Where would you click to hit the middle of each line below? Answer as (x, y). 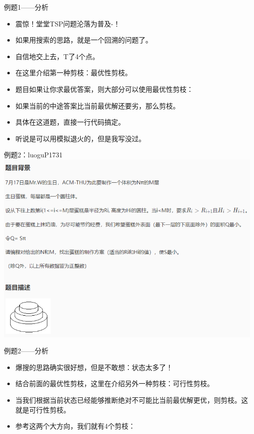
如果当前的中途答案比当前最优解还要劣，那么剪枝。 (97, 105)
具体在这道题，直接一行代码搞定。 (70, 122)
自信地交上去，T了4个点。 (57, 56)
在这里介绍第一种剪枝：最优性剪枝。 (74, 73)
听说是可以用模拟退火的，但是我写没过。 (80, 138)
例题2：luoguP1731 (33, 155)
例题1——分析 (26, 7)
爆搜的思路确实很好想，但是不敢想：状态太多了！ (94, 367)
